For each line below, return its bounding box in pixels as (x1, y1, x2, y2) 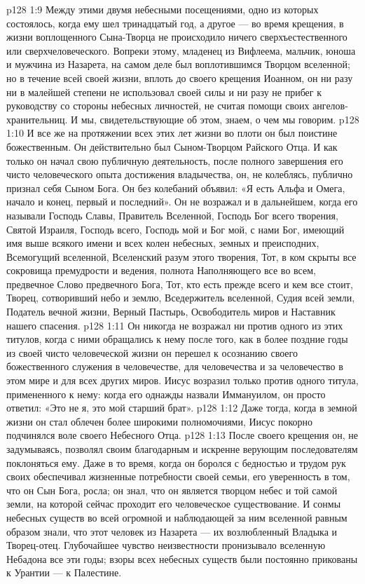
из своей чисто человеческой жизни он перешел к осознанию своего (6, 345, 298, 360)
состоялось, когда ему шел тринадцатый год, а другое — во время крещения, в (6, 15, 344, 30)
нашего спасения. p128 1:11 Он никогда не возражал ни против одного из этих (6, 318, 343, 332)
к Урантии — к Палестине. (6, 565, 122, 580)
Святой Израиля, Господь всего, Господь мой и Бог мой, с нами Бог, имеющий (6, 222, 345, 236)
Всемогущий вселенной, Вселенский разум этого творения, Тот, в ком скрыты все (6, 249, 357, 264)
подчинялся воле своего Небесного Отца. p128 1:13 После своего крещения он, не (6, 428, 358, 442)
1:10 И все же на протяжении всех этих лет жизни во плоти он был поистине (6, 125, 338, 140)
